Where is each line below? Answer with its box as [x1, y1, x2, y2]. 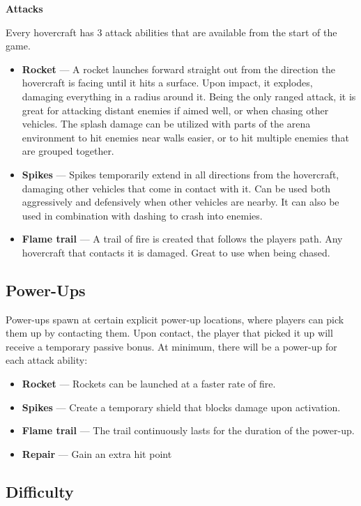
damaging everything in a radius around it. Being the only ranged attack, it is [22, 89, 356, 103]
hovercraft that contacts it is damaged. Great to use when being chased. [22, 245, 330, 259]
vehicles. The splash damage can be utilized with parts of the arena [22, 116, 311, 131]
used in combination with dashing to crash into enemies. [22, 208, 263, 222]
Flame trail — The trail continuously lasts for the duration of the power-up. [22, 423, 355, 438]
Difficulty [6, 480, 74, 502]
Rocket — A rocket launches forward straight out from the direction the [22, 61, 335, 76]
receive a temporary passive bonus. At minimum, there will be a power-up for [6, 339, 337, 353]
